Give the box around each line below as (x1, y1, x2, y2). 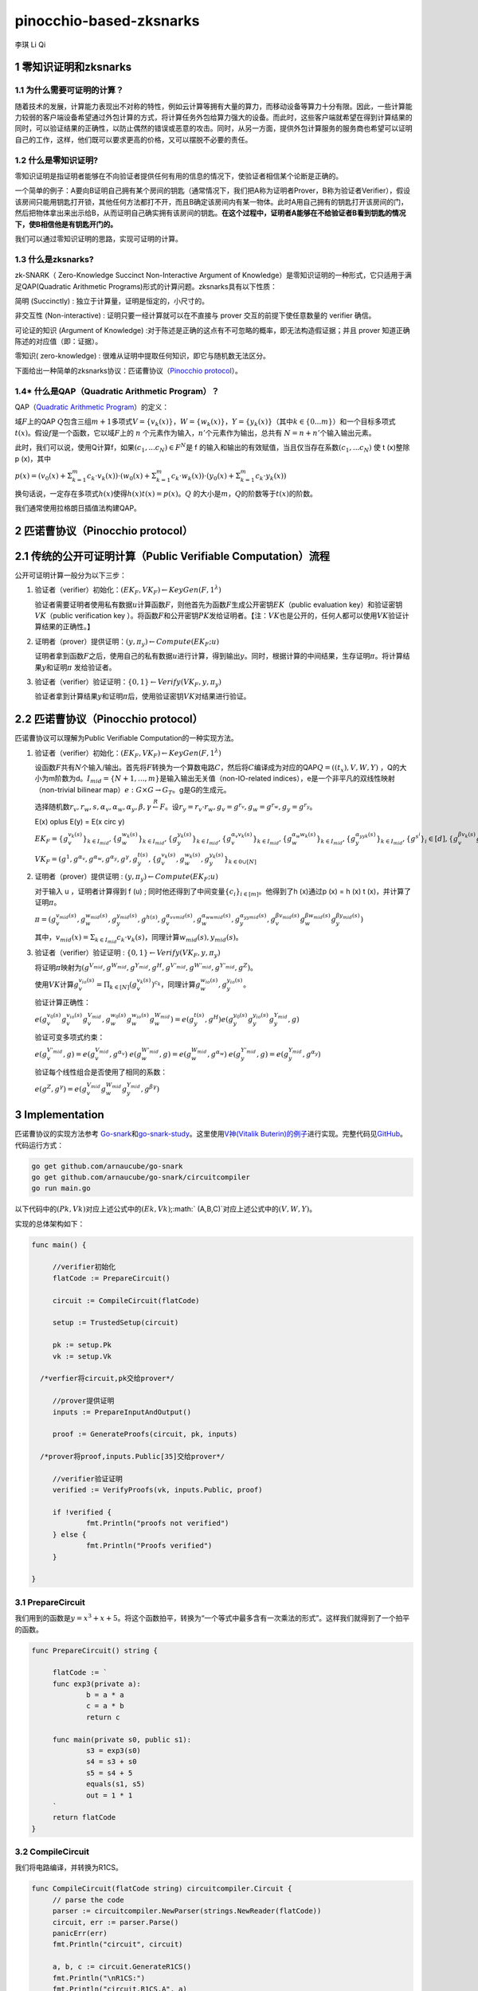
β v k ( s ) (457, 831, 476, 839)
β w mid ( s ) (304, 912, 331, 920)
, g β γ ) (140, 1083, 159, 1093)
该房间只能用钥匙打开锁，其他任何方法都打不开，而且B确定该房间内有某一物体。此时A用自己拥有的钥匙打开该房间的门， (14, 197, 408, 206)
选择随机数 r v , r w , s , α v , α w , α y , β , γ (34, 802, 151, 814)
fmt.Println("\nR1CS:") (52, 1973, 146, 1982)
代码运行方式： (14, 1140, 64, 1150)
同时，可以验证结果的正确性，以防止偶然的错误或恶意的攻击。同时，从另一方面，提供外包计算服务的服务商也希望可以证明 (14, 123, 413, 133)
